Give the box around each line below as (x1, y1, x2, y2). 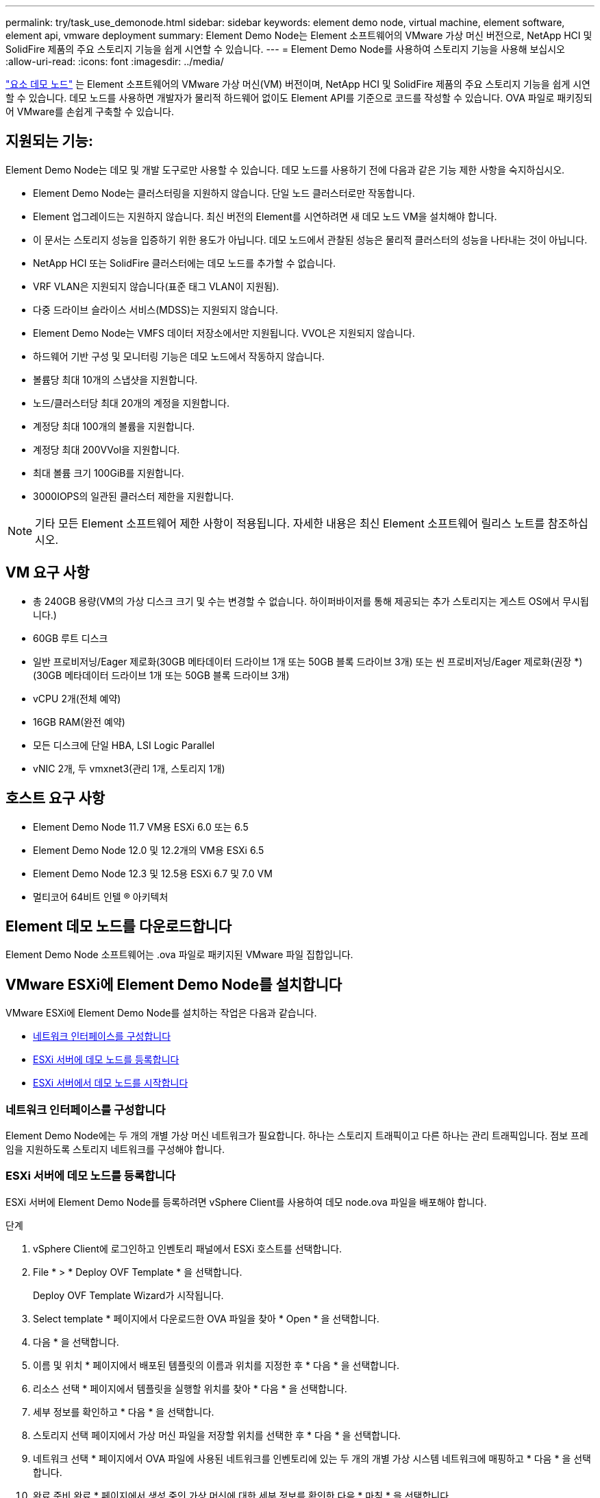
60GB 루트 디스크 (33, 632, 108, 644)
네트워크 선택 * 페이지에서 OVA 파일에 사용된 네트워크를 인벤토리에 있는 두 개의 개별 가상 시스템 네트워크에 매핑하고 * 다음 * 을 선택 (33, 1452, 591, 1464)
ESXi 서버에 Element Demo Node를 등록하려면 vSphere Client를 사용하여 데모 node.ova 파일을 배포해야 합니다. (5, 1196, 487, 1208)
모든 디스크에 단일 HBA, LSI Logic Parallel (33, 739, 215, 751)
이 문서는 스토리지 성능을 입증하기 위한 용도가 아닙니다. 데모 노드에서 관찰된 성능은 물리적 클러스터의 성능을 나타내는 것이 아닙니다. (33, 233, 588, 246)
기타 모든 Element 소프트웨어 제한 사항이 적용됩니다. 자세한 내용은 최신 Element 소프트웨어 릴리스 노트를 (35, 516, 545, 530)
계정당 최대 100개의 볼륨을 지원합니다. (33, 420, 195, 432)
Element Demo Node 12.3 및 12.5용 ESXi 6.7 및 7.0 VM (33, 867, 273, 879)
